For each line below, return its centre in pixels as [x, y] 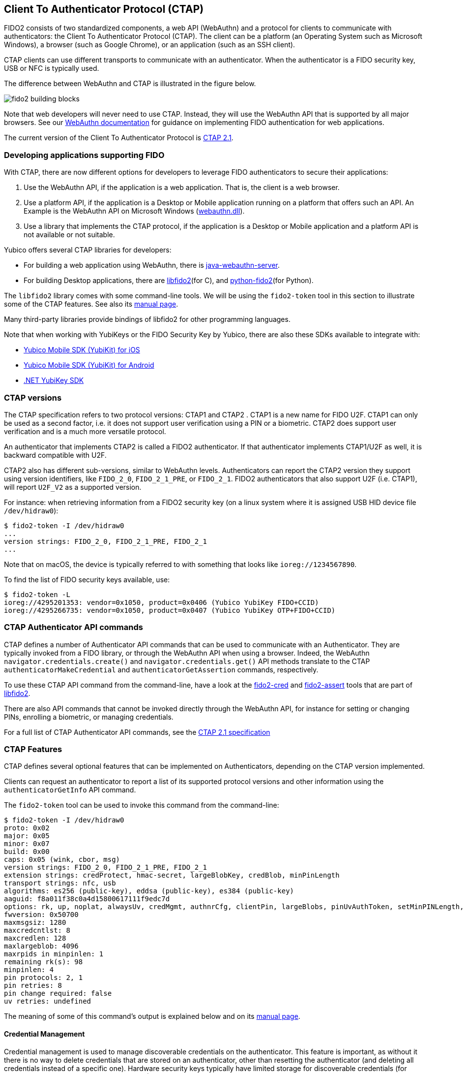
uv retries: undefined [48, 1001]
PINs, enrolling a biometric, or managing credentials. [89, 717]
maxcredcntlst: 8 [37, 931]
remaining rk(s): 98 [43, 962]
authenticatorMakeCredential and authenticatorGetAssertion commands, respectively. [161, 669]
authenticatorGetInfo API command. [70, 790]
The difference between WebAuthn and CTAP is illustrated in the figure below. [130, 84]
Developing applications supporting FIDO [84, 155]
